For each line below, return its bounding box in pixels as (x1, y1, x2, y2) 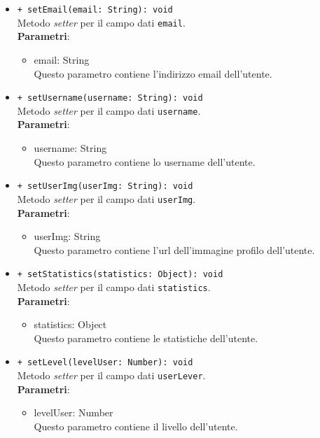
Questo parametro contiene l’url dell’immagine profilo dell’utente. (34, 242, 315, 257)
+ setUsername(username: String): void (17, 93, 203, 104)
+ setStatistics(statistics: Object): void (17, 269, 223, 280)
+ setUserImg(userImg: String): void (17, 181, 193, 192)
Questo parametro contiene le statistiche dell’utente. (34, 330, 258, 345)
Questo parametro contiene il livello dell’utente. (34, 418, 238, 433)
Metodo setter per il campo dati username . (17, 103, 201, 118)
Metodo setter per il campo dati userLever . (17, 368, 206, 383)
